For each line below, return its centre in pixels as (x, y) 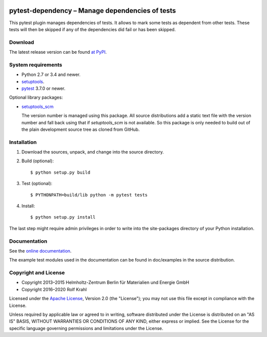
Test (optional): (37, 184)
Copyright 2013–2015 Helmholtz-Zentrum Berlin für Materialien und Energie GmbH (105, 282)
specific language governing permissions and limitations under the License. (86, 328)
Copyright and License (37, 273)
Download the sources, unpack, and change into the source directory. (93, 152)
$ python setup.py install (63, 217)
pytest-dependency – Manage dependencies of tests (92, 11)
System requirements (36, 65)
